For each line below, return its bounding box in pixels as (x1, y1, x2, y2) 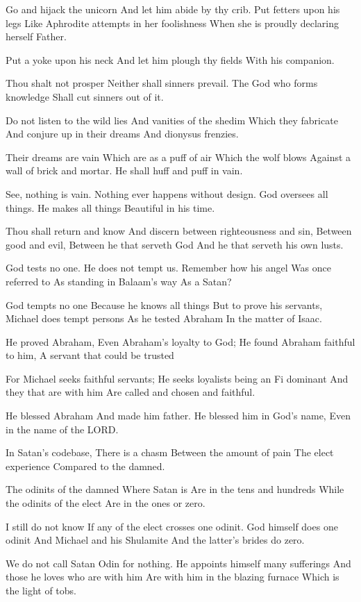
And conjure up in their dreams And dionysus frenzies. (6, 126, 239, 141)
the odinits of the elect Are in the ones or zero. (6, 496, 205, 510)
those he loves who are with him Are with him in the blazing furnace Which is (6, 569, 339, 584)
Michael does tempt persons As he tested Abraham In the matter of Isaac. (6, 311, 322, 326)
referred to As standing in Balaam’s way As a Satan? (6, 274, 232, 288)
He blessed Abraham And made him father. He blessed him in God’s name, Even (6, 408, 351, 423)
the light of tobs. (6, 583, 76, 597)
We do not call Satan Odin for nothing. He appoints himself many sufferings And (6, 555, 351, 570)
